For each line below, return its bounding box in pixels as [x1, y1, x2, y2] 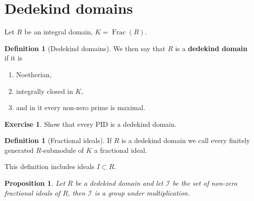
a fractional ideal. [94, 144, 147, 155]
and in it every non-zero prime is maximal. [16, 102, 145, 113]
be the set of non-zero [172, 178, 237, 188]
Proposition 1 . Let [4, 178, 65, 188]
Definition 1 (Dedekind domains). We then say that [4, 43, 166, 53]
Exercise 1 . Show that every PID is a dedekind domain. [4, 118, 177, 129]
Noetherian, [16, 69, 52, 79]
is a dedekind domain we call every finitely [121, 135, 250, 145]
